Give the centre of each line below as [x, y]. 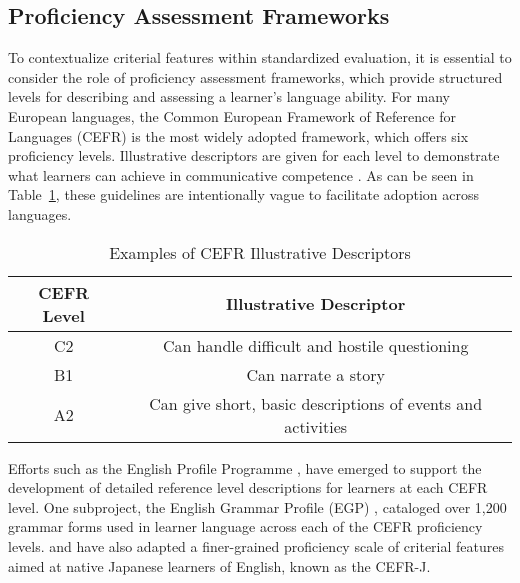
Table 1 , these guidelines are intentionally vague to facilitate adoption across [243, 194]
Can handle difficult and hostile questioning [315, 345]
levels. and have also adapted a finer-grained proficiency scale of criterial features [256, 545]
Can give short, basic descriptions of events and [316, 403]
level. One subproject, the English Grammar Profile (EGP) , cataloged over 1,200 [257, 506]
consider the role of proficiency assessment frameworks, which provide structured [255, 76]
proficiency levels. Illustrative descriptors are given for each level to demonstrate [254, 155]
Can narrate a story [315, 374]
